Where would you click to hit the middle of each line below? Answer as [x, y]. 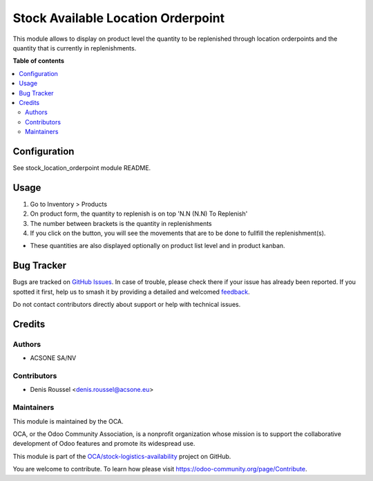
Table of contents [39, 61]
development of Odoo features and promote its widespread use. [104, 444]
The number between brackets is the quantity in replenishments [121, 223]
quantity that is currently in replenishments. [75, 48]
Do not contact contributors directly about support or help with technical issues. [127, 305]
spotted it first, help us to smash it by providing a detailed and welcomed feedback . [131, 292]
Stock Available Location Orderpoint [118, 18]
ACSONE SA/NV [53, 358]
